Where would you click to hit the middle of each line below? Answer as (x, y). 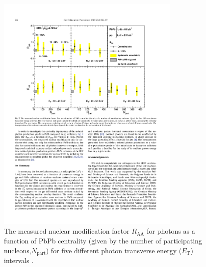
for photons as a (171, 231)
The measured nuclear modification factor (67, 231)
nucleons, (18, 250)
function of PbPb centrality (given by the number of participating (103, 241)
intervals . (19, 260)
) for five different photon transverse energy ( (114, 250)
